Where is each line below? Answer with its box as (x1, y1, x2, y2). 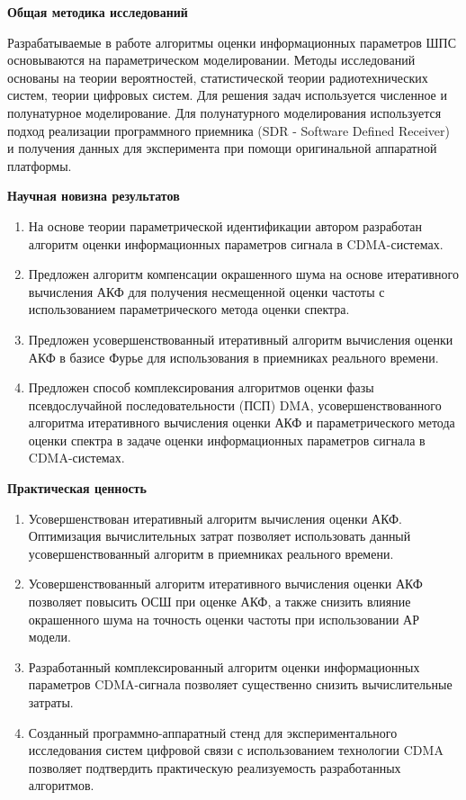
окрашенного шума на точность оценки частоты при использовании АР (28, 609, 419, 628)
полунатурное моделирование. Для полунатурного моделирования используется (7, 103, 442, 121)
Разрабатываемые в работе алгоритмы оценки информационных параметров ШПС (7, 32, 457, 51)
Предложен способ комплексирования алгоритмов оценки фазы (28, 378, 374, 397)
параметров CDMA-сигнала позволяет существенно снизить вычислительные (28, 675, 453, 694)
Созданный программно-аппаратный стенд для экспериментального (28, 723, 398, 742)
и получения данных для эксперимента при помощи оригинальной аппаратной (7, 139, 437, 157)
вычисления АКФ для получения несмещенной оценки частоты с (28, 282, 385, 301)
